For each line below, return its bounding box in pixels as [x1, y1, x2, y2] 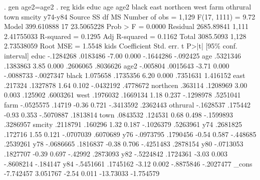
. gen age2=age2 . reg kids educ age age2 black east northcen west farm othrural [4, 1, 251, 11]
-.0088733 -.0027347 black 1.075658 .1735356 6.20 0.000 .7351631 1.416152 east [4, 70, 245, 80]
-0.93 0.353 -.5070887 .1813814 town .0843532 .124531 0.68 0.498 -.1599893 [4, 109, 233, 119]
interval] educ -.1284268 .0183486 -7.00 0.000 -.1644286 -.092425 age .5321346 [4, 50, 241, 60]
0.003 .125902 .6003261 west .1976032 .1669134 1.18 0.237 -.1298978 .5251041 [4, 89, 241, 100]
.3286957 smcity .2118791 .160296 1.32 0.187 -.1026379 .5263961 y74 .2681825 [4, 119, 242, 129]
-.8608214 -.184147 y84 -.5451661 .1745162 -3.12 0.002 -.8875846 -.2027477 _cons [4, 158, 252, 168]
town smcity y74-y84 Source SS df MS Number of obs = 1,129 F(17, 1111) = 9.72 [4, 11, 255, 21]
